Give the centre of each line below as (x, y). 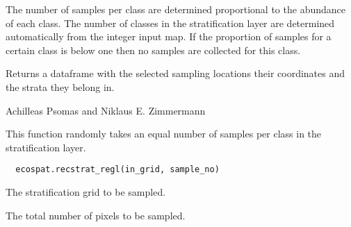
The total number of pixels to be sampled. (96, 215)
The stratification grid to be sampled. (86, 192)
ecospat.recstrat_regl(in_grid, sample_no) (117, 170)
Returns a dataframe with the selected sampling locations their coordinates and (175, 73)
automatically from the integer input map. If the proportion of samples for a (169, 36)
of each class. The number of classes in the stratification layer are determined (170, 23)
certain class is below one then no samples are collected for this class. (153, 50)
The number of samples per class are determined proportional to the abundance (175, 9)
